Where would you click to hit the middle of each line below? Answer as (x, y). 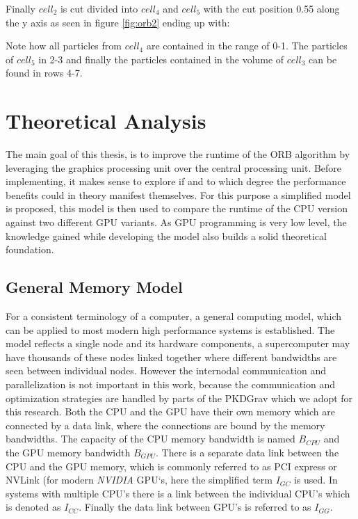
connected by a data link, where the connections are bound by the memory (165, 425)
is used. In (316, 480)
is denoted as (33, 507)
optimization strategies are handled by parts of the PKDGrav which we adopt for (179, 398)
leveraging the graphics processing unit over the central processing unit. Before (174, 167)
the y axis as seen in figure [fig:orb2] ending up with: (118, 22)
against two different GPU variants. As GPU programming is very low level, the (176, 222)
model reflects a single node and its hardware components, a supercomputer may (178, 343)
